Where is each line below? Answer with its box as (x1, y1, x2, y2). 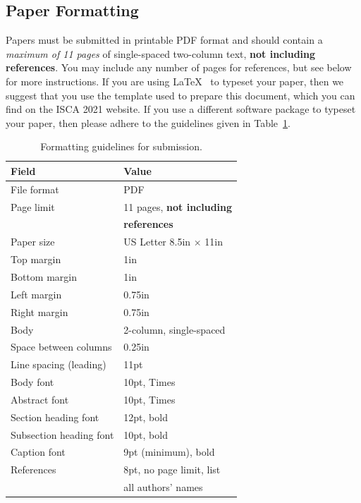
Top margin (11, 252, 61, 267)
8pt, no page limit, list (123, 462, 221, 477)
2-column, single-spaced (123, 322, 226, 337)
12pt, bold (123, 409, 168, 424)
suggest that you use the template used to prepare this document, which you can (6, 87, 355, 102)
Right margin (11, 304, 68, 319)
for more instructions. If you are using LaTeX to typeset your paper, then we (6, 73, 344, 88)
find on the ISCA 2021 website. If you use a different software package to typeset (6, 102, 356, 116)
